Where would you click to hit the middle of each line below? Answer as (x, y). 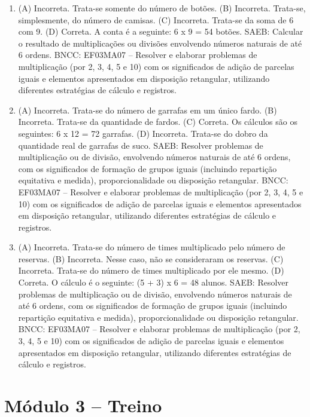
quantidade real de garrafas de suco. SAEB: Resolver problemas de (141, 145)
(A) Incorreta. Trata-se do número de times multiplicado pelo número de (152, 247)
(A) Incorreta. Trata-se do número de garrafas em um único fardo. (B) (148, 110)
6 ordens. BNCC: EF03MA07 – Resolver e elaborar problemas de (138, 55)
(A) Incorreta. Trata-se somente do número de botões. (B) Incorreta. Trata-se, (162, 8)
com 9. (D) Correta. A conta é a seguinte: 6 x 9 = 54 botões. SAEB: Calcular (161, 31)
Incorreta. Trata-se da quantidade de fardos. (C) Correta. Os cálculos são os (158, 122)
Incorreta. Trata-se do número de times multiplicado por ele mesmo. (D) (151, 270)
